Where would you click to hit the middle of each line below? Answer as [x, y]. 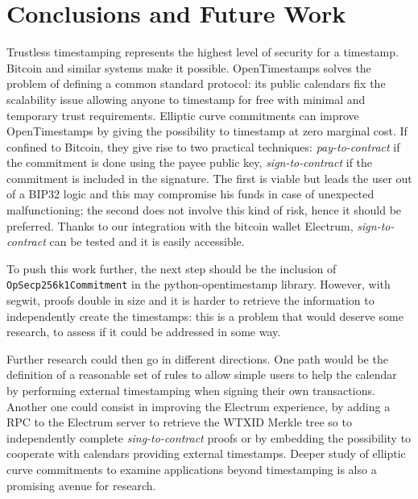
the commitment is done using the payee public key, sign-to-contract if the [190, 162]
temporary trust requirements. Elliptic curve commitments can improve [183, 115]
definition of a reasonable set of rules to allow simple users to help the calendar [202, 374]
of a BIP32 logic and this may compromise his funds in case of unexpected [190, 194]
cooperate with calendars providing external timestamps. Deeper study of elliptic [206, 453]
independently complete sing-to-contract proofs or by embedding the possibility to [209, 437]
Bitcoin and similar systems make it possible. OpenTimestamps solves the [189, 67]
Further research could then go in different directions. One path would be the [197, 358]
